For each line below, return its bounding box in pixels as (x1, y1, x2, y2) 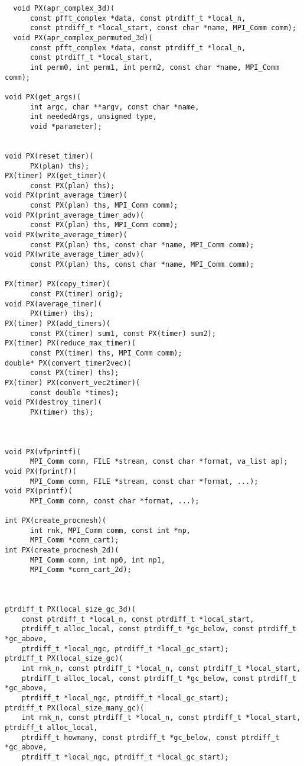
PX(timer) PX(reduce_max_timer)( (5, 339, 136, 348)
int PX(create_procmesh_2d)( (5, 546, 119, 555)
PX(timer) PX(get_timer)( (5, 172, 106, 180)
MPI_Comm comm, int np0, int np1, (30, 555, 166, 564)
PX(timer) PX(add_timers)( (5, 319, 110, 328)
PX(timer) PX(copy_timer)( (5, 280, 110, 289)
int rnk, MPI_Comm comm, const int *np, (30, 526, 191, 535)
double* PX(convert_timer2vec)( (5, 358, 132, 367)
